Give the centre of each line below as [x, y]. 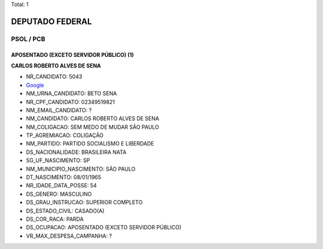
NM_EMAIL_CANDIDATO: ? [59, 110]
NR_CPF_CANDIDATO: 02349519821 [70, 102]
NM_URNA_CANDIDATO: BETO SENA [71, 93]
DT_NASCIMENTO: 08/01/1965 [64, 177]
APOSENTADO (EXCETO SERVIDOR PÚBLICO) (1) [72, 54]
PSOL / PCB [28, 39]
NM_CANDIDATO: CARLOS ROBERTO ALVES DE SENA [93, 119]
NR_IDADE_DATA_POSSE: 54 [61, 186]
